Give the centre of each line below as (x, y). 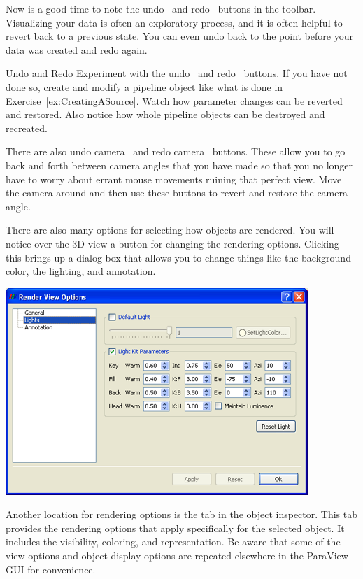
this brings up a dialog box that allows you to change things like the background (178, 257)
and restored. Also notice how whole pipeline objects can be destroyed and (165, 114)
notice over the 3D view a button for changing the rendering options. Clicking (172, 243)
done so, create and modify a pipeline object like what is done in (144, 86)
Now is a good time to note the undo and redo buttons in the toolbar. (161, 8)
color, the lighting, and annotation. (81, 271)
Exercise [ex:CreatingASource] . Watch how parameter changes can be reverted (174, 100)
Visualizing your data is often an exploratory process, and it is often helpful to (174, 22)
